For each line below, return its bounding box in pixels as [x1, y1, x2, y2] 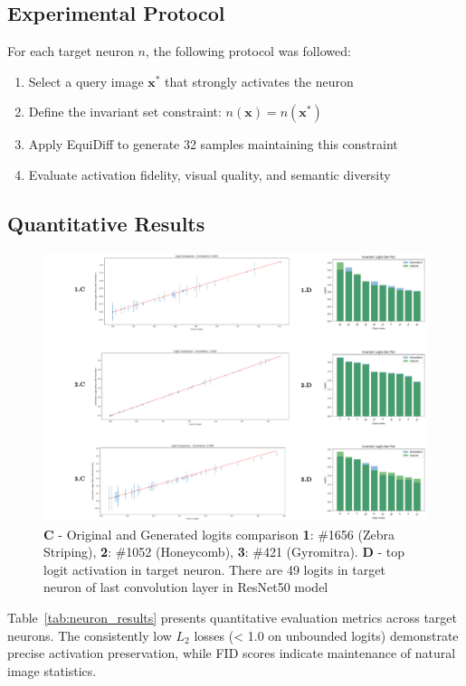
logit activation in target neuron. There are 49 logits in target [43, 559, 385, 578]
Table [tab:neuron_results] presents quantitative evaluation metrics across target [7, 608, 458, 627]
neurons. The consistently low [7, 625, 172, 644]
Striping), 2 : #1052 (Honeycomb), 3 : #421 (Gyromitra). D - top [43, 542, 404, 561]
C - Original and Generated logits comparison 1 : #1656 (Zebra [43, 524, 395, 543]
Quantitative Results [7, 209, 205, 237]
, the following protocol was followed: [146, 42, 351, 61]
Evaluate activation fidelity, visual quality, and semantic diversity [28, 164, 391, 183]
